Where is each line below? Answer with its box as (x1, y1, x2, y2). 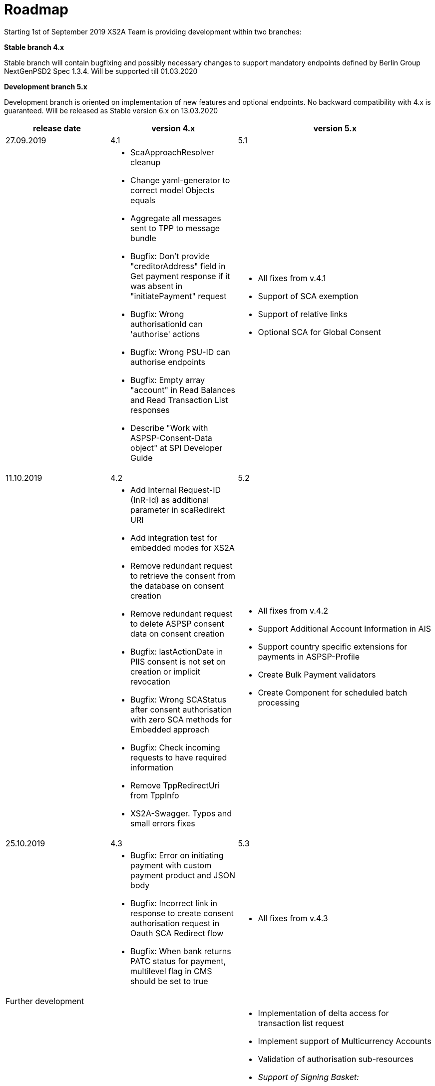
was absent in (130, 281, 183, 291)
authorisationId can (130, 319, 203, 329)
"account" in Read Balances (130, 384, 235, 395)
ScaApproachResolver (130, 147, 214, 157)
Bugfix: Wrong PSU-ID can (130, 347, 230, 357)
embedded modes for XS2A (130, 542, 235, 553)
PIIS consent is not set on (130, 656, 226, 667)
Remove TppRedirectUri (130, 780, 220, 790)
